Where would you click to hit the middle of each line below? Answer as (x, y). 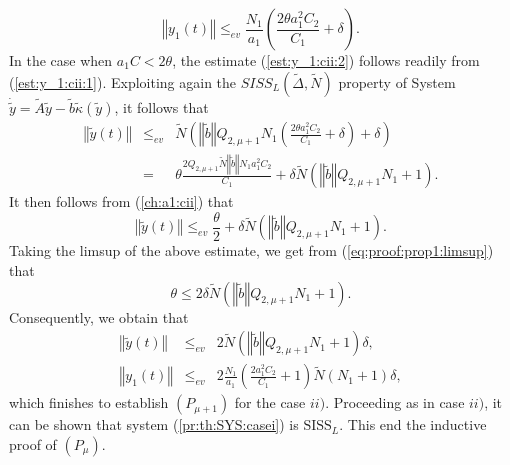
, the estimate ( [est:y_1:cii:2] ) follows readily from (326, 60)
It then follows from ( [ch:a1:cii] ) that (121, 201)
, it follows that (161, 107)
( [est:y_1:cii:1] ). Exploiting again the (123, 81)
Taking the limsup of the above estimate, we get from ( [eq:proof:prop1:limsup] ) (251, 250)
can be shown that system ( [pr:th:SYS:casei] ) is (154, 424)
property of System (397, 81)
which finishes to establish (89, 402)
